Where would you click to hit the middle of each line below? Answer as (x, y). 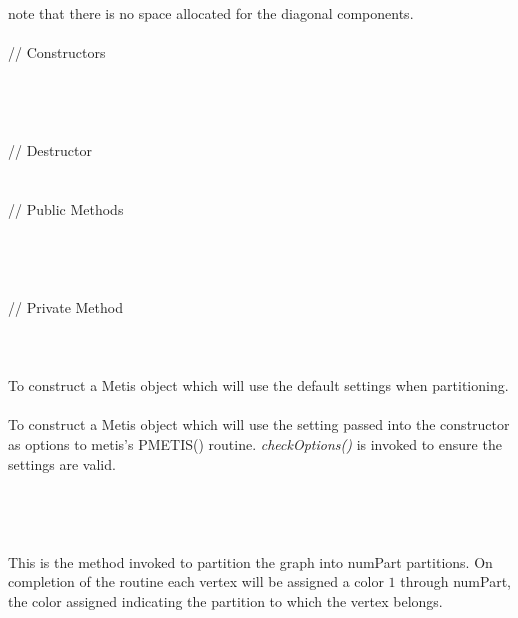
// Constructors (57, 52)
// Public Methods (66, 208)
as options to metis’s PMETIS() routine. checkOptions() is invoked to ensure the (255, 444)
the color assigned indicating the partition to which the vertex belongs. (225, 600)
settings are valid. (62, 463)
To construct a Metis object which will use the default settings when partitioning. (258, 385)
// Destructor (50, 150)
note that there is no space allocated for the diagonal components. (211, 13)
